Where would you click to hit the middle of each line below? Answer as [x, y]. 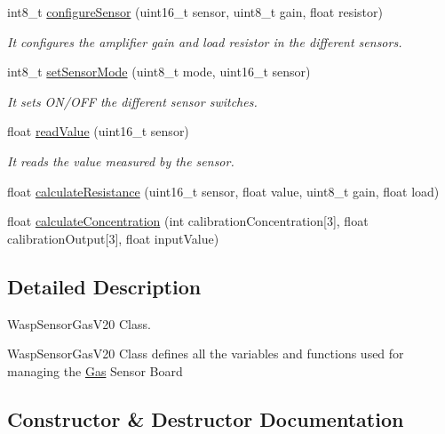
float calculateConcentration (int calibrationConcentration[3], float [188, 221]
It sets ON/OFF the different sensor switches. [132, 101]
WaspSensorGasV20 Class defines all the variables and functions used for [206, 354]
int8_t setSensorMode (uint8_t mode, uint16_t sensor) [159, 72]
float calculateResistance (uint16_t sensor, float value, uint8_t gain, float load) [223, 191]
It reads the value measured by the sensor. [121, 161]
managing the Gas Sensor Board [95, 370]
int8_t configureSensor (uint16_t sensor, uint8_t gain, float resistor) [195, 12]
